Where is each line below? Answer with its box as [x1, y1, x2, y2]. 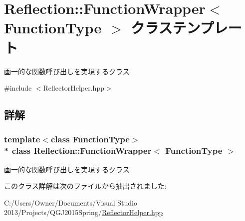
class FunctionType [50, 133, 130, 145]
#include [4, 83, 32, 93]
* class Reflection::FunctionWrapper [4, 144, 152, 157]
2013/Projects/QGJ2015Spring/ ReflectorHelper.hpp [4, 207, 163, 218]
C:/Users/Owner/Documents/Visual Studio [4, 197, 137, 208]
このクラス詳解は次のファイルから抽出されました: [4, 181, 167, 191]
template [4, 133, 40, 145]
